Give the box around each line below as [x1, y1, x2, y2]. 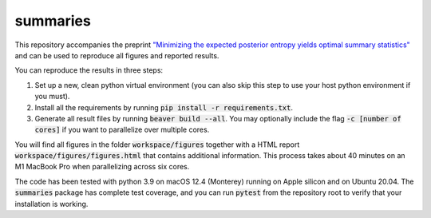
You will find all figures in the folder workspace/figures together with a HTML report [14, 140, 300, 149]
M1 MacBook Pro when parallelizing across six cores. [14, 162, 190, 172]
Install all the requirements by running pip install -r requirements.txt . [34, 102, 294, 112]
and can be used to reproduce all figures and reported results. [14, 50, 219, 60]
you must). [34, 92, 70, 101]
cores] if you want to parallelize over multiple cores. [34, 125, 210, 135]
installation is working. [14, 199, 89, 208]
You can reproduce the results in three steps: [14, 65, 164, 75]
